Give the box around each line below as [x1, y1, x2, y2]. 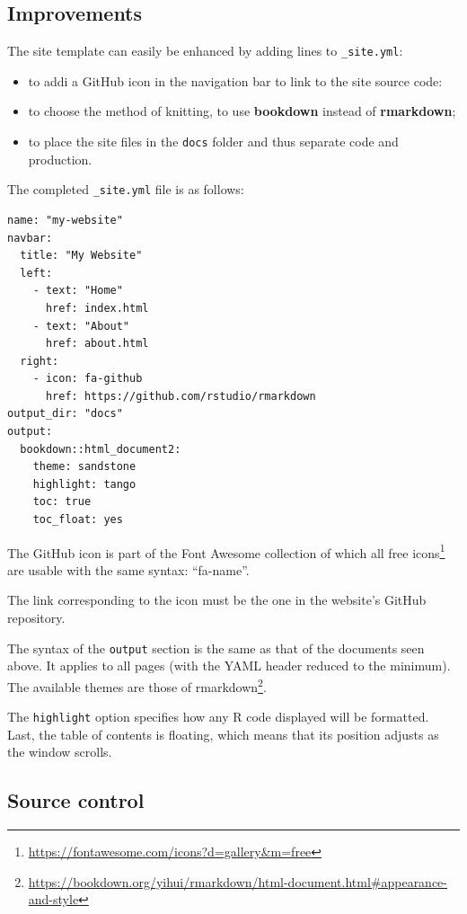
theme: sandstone [32, 460, 137, 474]
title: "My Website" [20, 249, 143, 262]
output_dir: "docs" [7, 407, 123, 421]
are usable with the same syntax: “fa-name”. [7, 560, 250, 579]
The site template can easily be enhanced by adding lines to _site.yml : [7, 41, 403, 60]
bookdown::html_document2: [20, 442, 181, 456]
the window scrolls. [7, 742, 112, 761]
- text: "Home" [32, 284, 123, 297]
